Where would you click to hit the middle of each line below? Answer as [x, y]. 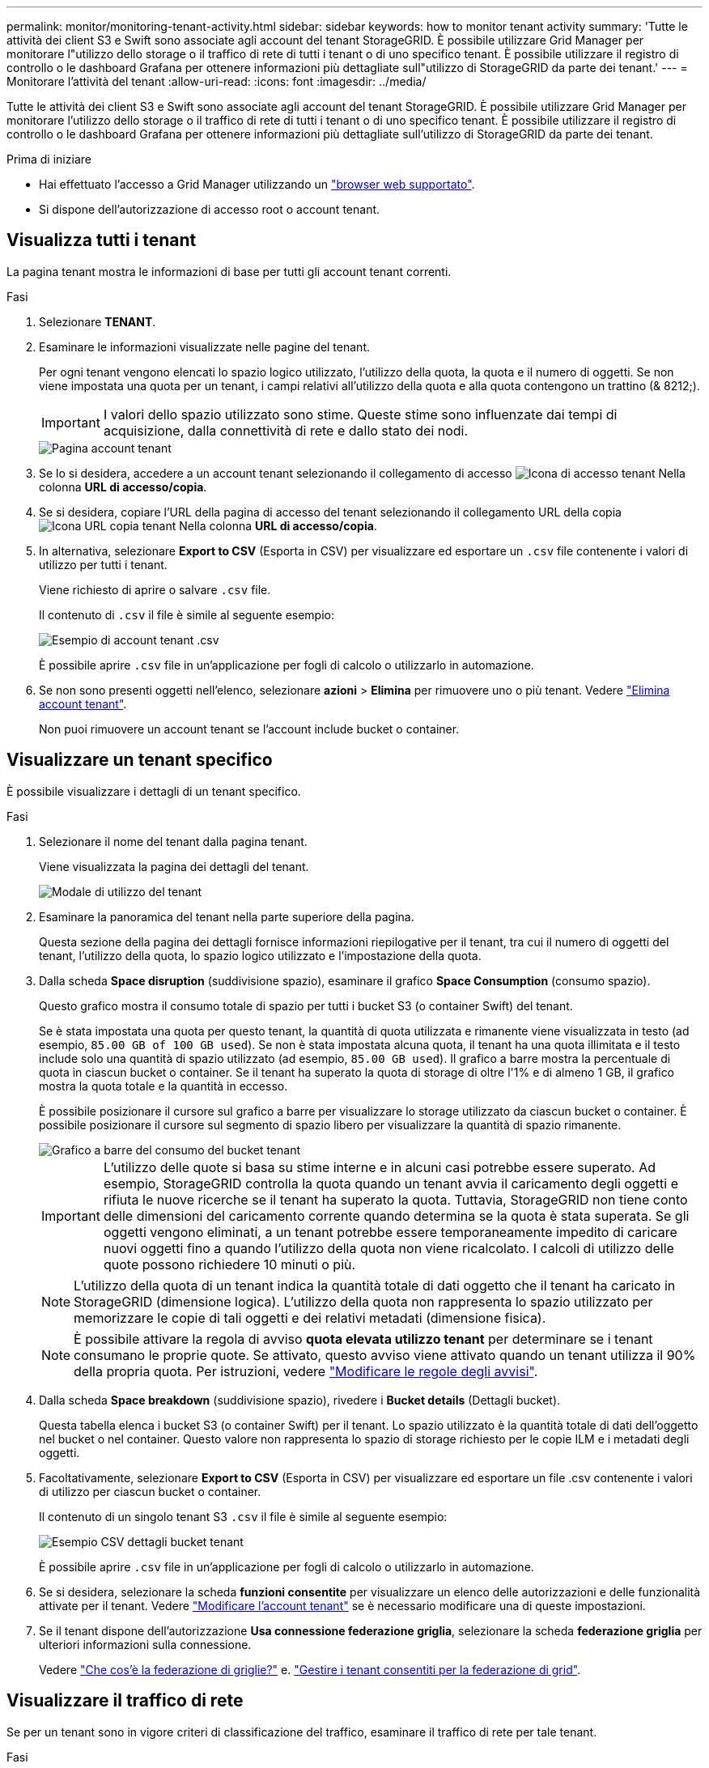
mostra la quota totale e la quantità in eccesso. [163, 1086]
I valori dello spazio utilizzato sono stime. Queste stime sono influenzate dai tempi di [360, 414]
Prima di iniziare [49, 159]
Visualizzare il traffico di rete [125, 1701]
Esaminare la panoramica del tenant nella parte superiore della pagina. [227, 916]
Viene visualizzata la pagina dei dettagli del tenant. [174, 866]
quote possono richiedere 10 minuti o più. [229, 1264]
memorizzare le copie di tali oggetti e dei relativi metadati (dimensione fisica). [310, 1317]
